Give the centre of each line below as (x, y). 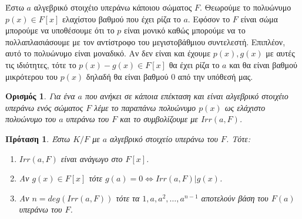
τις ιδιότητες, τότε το (41, 64)
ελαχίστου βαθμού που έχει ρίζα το (121, 18)
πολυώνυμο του (31, 119)
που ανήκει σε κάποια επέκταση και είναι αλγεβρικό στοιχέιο (187, 96)
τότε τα (128, 198)
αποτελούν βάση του (235, 198)
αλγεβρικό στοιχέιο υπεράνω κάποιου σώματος (113, 7)
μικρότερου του (31, 76)
